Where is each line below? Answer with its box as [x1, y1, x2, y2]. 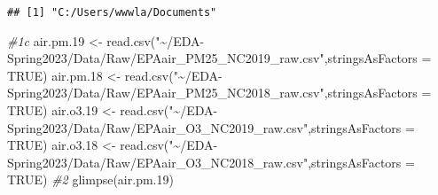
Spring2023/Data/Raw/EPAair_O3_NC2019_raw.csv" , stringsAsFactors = [7, 118, 415, 136]
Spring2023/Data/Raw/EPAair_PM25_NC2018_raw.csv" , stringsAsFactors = [7, 83, 432, 102]
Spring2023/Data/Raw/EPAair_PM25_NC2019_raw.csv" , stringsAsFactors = [7, 49, 432, 67]
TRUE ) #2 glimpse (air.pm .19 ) [7, 170, 174, 189]
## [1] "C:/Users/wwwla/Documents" [7, 6, 217, 19]
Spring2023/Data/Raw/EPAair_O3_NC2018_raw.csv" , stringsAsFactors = [7, 152, 415, 171]
